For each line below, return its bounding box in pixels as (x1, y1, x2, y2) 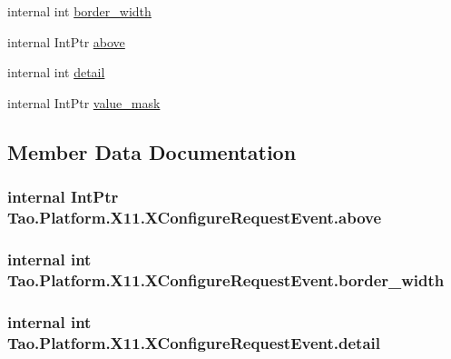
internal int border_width (7, 2, 152, 20)
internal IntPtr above (7, 32, 125, 51)
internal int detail (7, 63, 105, 82)
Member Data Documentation (7, 137, 297, 165)
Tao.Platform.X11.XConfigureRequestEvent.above (7, 206, 382, 228)
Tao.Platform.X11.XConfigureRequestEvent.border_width (7, 268, 445, 291)
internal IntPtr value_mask (7, 93, 161, 112)
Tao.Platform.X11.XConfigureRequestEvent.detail (7, 331, 381, 354)
